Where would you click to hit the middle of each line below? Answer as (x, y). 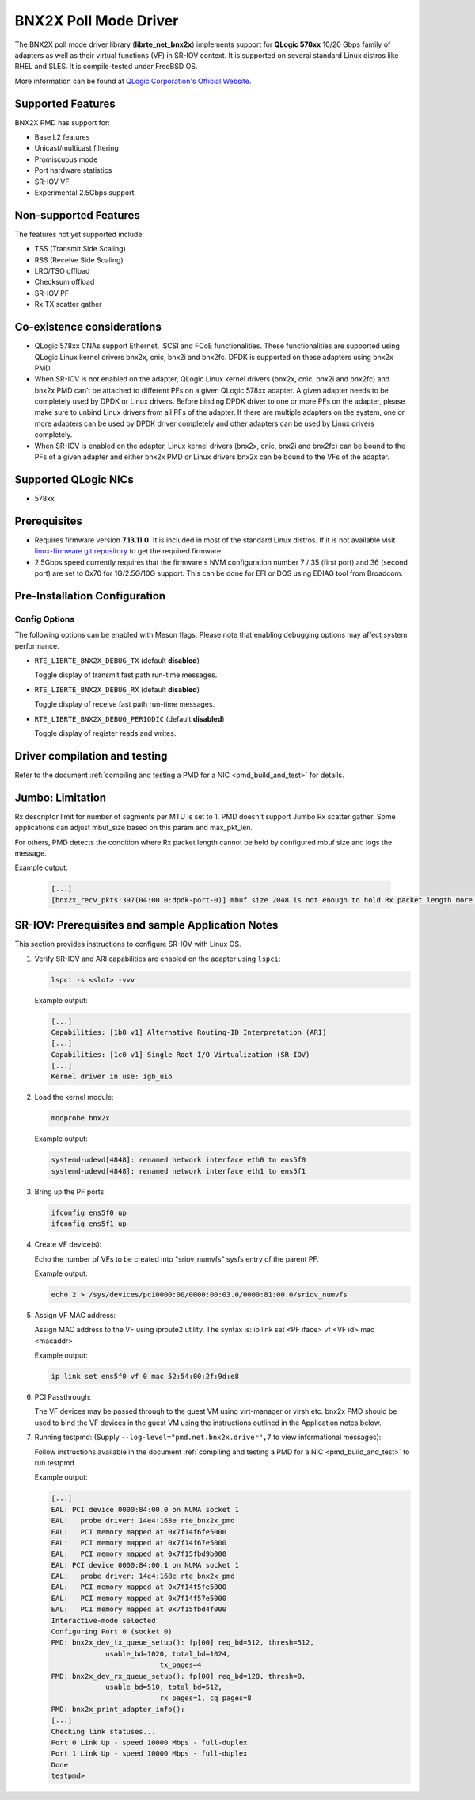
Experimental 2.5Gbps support (84, 192)
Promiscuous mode (66, 159)
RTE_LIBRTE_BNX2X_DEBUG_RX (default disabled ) (117, 689)
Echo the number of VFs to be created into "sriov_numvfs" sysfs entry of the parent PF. (177, 1259)
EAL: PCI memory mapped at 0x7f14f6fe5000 (139, 1532)
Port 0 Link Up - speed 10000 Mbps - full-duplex (149, 1742)
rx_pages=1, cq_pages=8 (206, 1698)
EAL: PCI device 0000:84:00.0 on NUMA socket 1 (145, 1509)
